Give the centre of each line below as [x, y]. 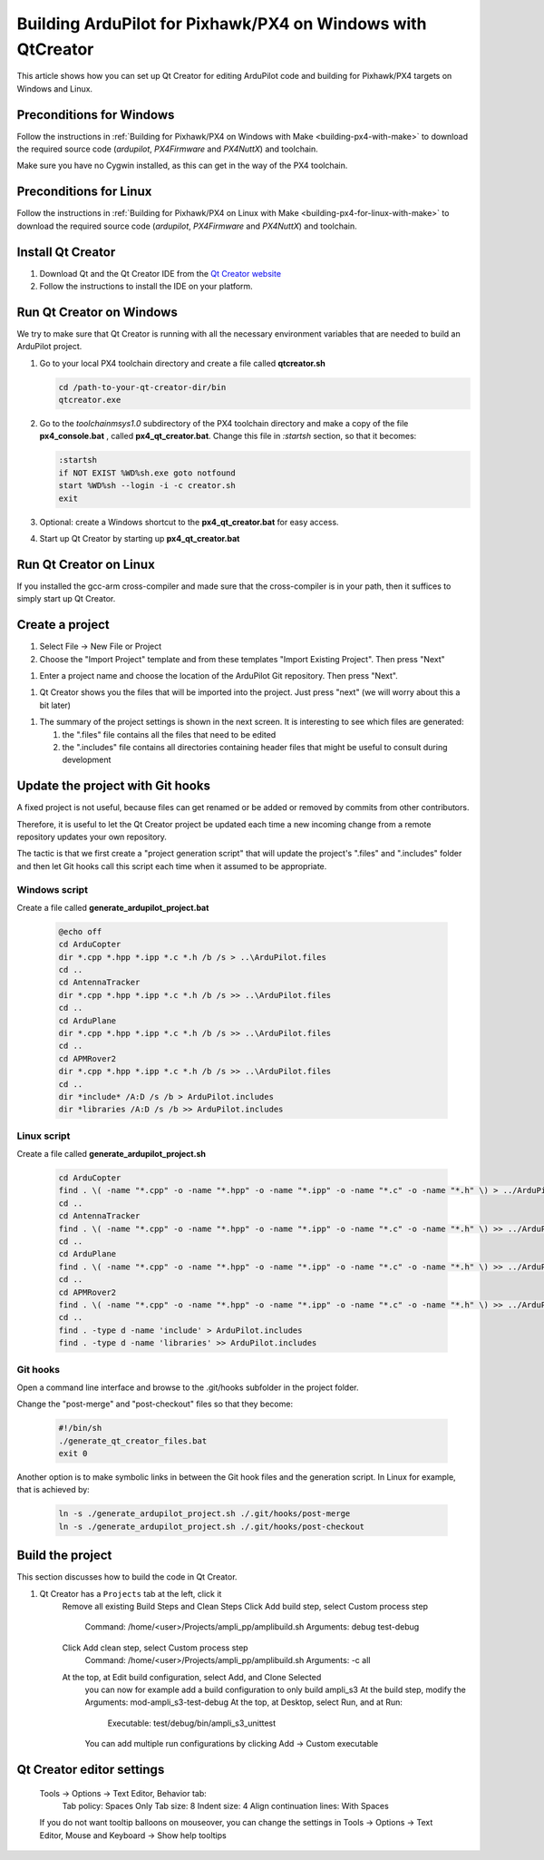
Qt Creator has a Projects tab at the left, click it [131, 1593]
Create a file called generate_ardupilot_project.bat [113, 907]
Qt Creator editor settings [91, 1770]
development [87, 760]
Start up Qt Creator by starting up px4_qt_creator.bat [140, 538]
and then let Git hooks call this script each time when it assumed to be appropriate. [172, 866]
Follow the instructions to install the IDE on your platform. [146, 287]
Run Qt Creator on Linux [86, 564]
